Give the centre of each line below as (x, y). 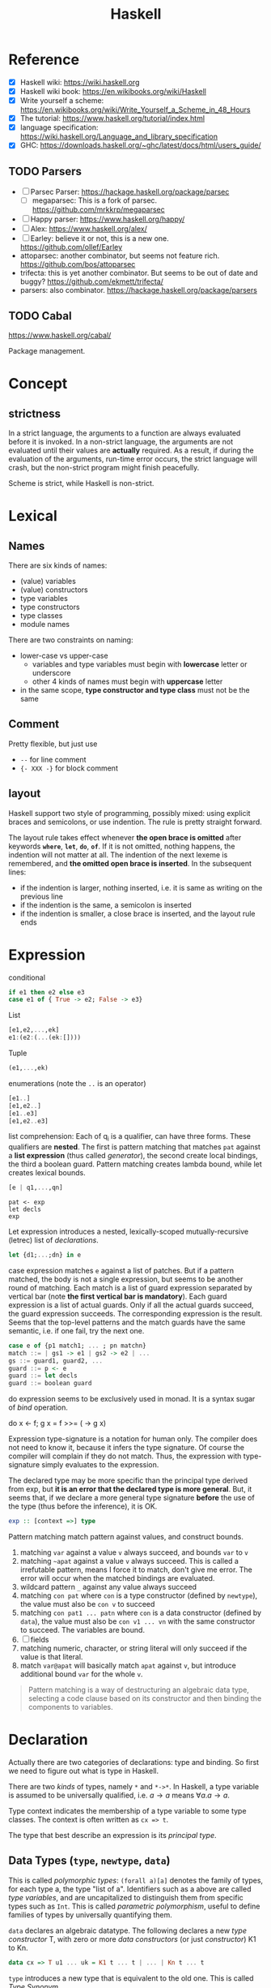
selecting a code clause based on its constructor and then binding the (145, 1698)
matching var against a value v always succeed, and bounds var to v (134, 1552)
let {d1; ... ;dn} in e (45, 1255)
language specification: (59, 127)
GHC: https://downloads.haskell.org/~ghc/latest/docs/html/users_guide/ (140, 145)
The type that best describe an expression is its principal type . (112, 1836)
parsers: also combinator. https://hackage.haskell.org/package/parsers (138, 290)
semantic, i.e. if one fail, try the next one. (76, 1330)
